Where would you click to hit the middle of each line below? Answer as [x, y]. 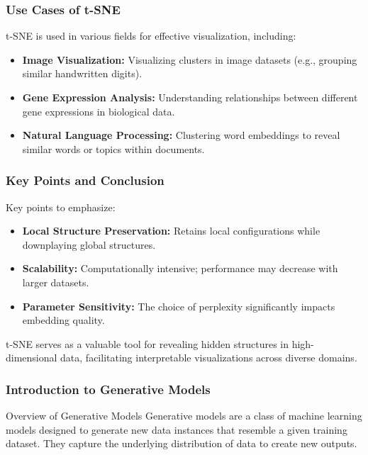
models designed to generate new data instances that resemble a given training [177, 429]
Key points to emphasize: [61, 207]
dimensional [32, 358]
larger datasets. [56, 282]
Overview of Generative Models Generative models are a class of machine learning [184, 416]
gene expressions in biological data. [99, 111]
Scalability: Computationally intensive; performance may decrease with [180, 268]
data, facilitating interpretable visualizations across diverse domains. [209, 358]
